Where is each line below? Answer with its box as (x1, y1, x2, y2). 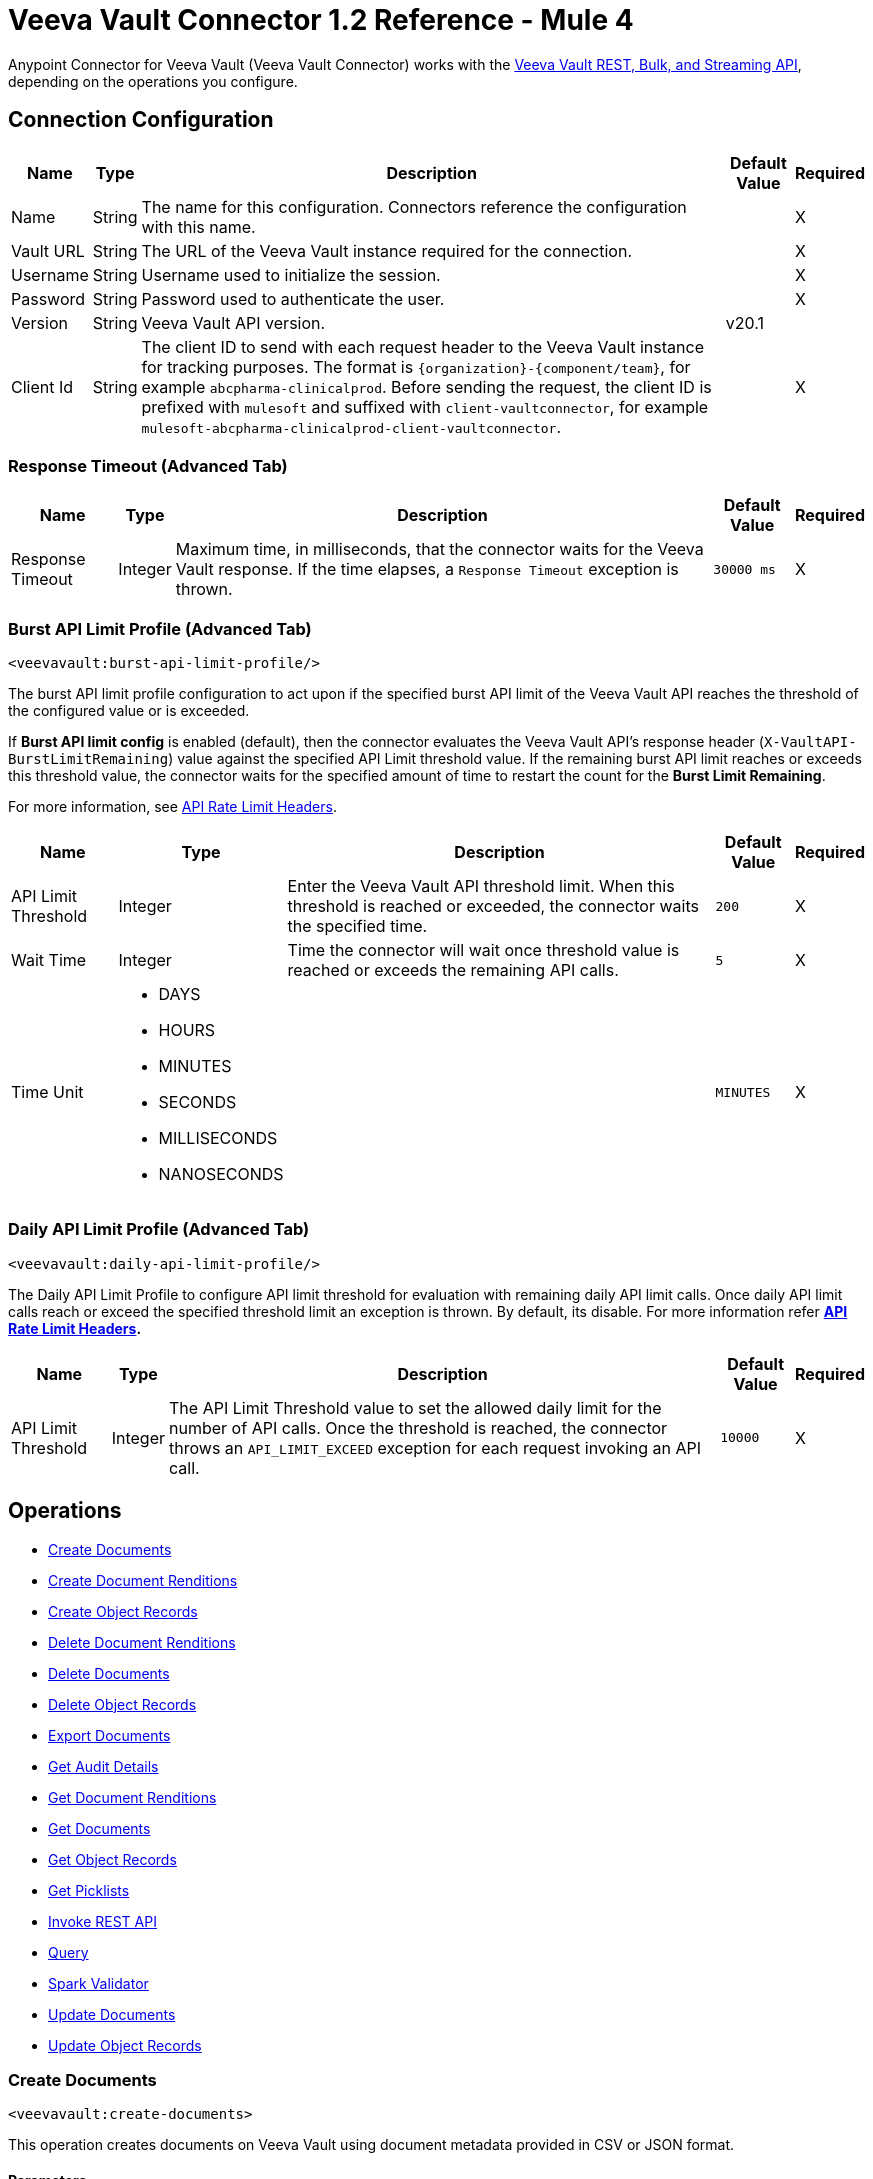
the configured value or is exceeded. (8, 702, 250, 720)
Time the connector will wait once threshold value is (287, 940, 680, 961)
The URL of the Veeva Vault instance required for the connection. (141, 240, 633, 261)
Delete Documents (48, 1664, 170, 1682)
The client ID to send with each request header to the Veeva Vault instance (141, 336, 704, 357)
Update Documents (48, 2005, 176, 2023)
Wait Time (11, 950, 87, 971)
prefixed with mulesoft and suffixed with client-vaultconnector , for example (141, 396, 709, 417)
